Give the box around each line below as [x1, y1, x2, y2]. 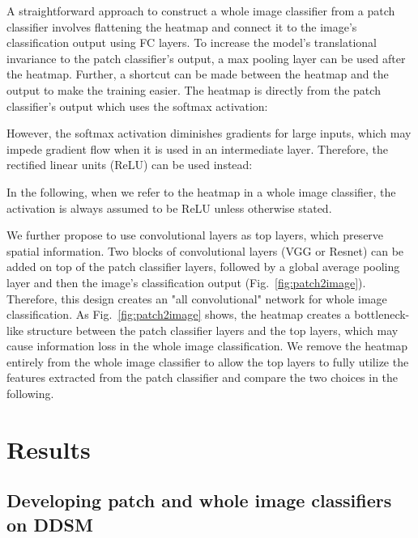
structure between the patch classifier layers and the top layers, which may [27, 321, 399, 338]
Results [6, 432, 91, 465]
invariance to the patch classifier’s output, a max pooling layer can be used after [6, 49, 406, 66]
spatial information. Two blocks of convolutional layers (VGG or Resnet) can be [6, 242, 404, 259]
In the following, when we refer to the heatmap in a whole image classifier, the [6, 183, 396, 200]
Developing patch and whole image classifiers [6, 488, 392, 513]
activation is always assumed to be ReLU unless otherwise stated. [6, 199, 332, 216]
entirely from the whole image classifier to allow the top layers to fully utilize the [6, 353, 409, 370]
